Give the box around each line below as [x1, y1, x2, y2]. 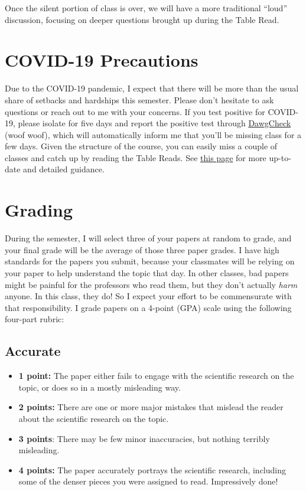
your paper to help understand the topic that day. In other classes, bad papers [5, 266, 289, 279]
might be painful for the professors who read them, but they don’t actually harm [5, 278, 298, 290]
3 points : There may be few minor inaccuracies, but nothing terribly [18, 432, 270, 444]
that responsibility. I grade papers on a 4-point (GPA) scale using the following [5, 301, 292, 313]
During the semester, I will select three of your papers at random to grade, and [5, 232, 292, 244]
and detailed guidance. [23, 163, 105, 175]
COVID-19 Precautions [5, 48, 198, 72]
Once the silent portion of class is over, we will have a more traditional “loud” [5, 2, 287, 14]
